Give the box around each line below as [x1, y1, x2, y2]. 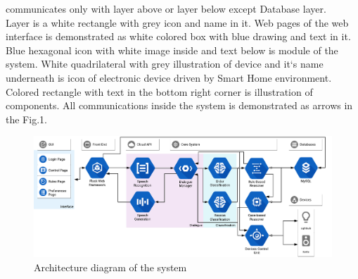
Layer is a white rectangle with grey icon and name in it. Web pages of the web [6, 15, 349, 30]
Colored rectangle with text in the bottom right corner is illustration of [6, 84, 313, 99]
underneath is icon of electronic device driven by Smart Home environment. [6, 70, 332, 85]
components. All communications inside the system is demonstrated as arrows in [6, 98, 353, 113]
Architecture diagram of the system [34, 259, 187, 274]
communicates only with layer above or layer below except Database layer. [6, 1, 326, 15]
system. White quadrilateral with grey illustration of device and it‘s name [6, 56, 324, 71]
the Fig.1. [6, 111, 47, 126]
